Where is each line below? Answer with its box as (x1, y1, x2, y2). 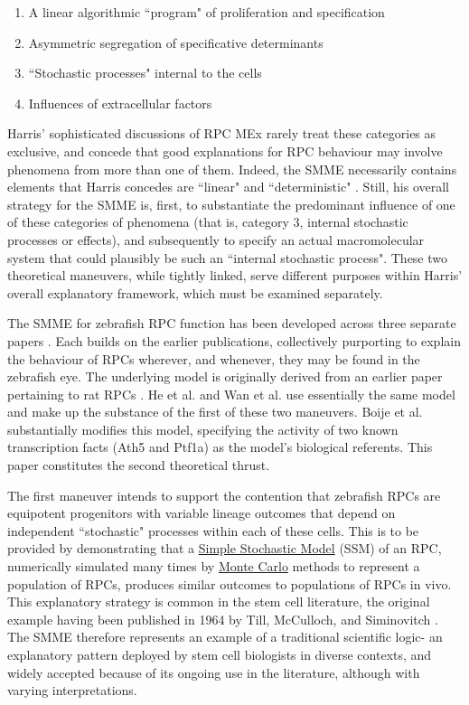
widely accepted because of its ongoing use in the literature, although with (7, 663, 420, 681)
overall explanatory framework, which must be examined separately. (7, 283, 383, 302)
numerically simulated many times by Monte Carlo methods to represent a (7, 557, 420, 576)
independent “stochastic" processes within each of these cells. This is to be (7, 521, 419, 540)
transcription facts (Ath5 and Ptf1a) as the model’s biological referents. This (7, 437, 433, 456)
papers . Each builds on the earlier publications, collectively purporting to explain (7, 331, 461, 350)
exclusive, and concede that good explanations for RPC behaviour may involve (7, 141, 443, 160)
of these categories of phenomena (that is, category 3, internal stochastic (7, 212, 408, 231)
